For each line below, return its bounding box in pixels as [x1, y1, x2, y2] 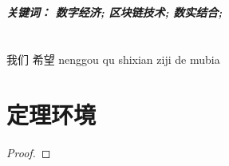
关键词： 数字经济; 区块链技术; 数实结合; [6, 4, 223, 20]
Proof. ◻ [6, 144, 51, 160]
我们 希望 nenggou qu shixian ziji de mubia [6, 50, 220, 67]
